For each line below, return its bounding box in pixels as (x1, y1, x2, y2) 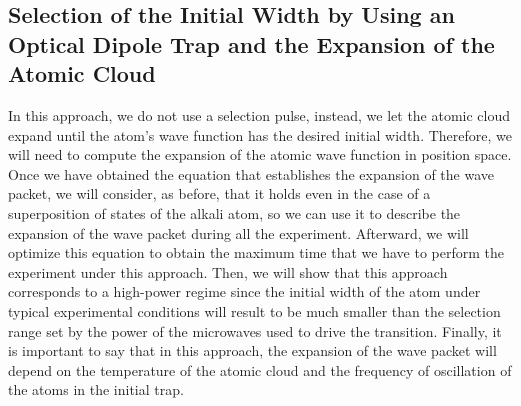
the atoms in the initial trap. (8, 379, 184, 400)
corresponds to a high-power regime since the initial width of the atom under (8, 281, 481, 302)
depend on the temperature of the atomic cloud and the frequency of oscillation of (8, 359, 512, 380)
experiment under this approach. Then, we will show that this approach (8, 261, 448, 282)
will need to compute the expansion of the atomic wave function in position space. (8, 144, 512, 165)
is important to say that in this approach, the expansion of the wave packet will (8, 340, 497, 361)
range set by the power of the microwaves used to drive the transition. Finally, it (8, 320, 502, 341)
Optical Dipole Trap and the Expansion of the (8, 28, 495, 59)
